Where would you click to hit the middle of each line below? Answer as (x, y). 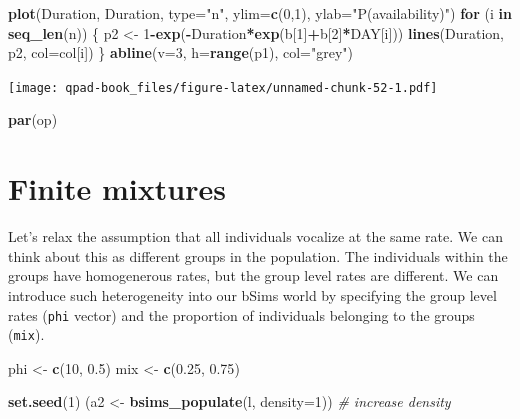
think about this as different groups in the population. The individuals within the (258, 255)
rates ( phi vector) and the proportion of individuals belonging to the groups (241, 314)
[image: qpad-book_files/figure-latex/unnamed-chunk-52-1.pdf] (223, 87)
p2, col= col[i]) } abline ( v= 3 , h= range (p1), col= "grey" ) (181, 52)
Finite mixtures (117, 188)
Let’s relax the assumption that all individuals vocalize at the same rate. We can (255, 236)
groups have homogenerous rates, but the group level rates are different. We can (253, 275)
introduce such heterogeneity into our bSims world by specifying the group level (252, 294)
